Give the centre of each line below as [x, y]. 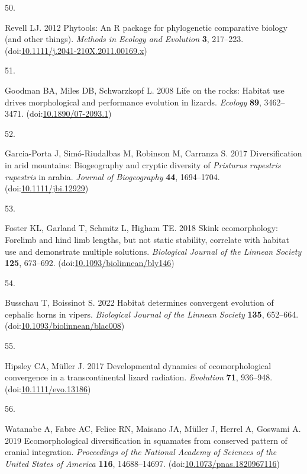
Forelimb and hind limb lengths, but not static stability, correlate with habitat [147, 239]
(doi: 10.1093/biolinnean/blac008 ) [65, 326]
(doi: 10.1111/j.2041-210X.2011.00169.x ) [76, 50]
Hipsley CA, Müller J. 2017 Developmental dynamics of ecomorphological [138, 365]
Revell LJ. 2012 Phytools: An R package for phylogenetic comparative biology [146, 27]
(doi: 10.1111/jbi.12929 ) [47, 188]
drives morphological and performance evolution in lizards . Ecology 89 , [133, 102]
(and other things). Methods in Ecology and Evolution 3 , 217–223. [124, 39]
